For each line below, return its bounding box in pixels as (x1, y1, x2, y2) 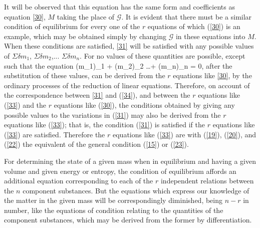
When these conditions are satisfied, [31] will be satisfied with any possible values (4, 41, 254, 51)
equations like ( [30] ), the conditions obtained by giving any (54, 99, 235, 110)
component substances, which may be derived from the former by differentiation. (4, 214, 252, 225)
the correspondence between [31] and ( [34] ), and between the (4, 90, 190, 100)
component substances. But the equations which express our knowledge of (23, 185, 249, 195)
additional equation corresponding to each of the (4, 175, 153, 186)
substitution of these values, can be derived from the (4, 70, 165, 81)
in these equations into (175, 31, 245, 41)
